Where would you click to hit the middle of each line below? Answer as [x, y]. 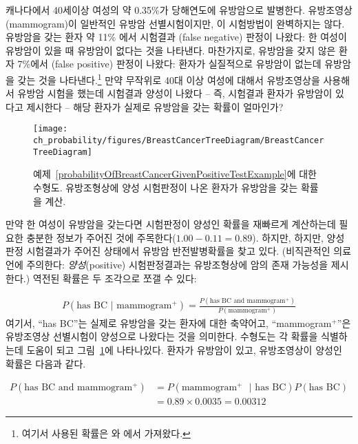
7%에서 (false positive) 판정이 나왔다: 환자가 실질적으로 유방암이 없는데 [169, 64]
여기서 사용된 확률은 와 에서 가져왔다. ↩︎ [106, 433]
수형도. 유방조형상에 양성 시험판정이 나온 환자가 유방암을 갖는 [166, 187]
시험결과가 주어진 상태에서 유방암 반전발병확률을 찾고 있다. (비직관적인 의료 [189, 251]
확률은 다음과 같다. [46, 363]
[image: [51, 129]
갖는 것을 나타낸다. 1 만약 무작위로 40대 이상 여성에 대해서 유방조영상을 [169, 78]
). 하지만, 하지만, [288, 237]
